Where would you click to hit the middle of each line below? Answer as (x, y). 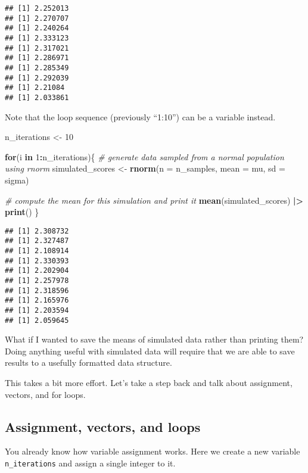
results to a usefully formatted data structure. (88, 362)
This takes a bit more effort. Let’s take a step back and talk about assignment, (149, 383)
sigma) (17, 180)
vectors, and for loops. (45, 394)
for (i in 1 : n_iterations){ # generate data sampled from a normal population (144, 156)
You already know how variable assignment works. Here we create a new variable (153, 451)
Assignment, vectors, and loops (103, 426)
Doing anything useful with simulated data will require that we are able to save (150, 351)
